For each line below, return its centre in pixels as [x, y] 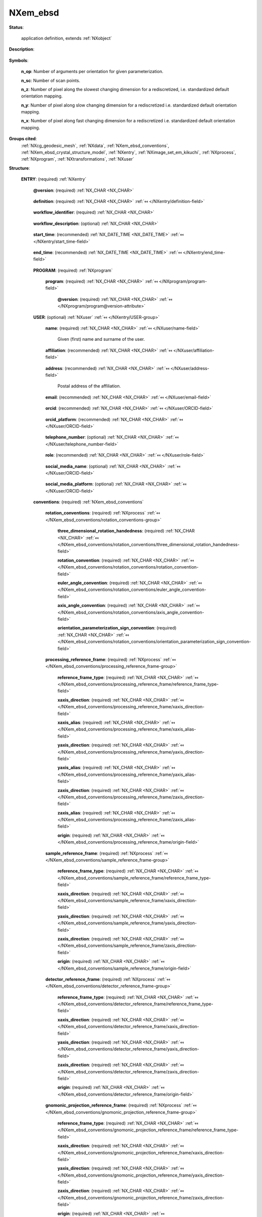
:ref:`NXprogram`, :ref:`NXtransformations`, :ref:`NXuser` [78, 159]
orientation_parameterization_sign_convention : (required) [117, 628]
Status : [16, 27]
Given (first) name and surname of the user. [101, 339]
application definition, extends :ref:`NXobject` [66, 38]
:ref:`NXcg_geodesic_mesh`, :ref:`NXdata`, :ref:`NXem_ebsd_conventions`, [95, 146]
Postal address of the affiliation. [89, 386]
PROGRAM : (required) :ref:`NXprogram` [73, 270]
